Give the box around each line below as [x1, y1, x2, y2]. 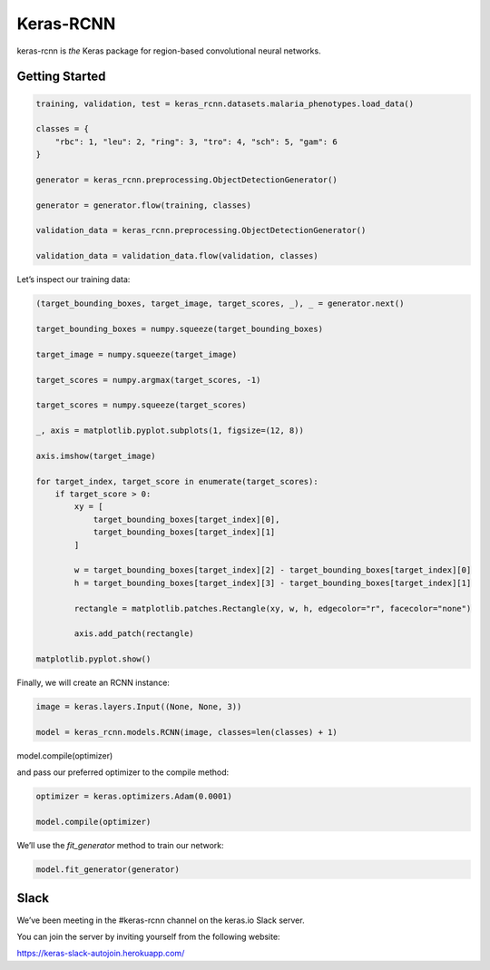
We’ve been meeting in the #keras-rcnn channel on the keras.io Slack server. [16, 915, 305, 926]
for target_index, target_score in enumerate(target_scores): [35, 476, 318, 486]
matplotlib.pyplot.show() [35, 654, 152, 664]
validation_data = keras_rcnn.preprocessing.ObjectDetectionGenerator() [35, 225, 367, 236]
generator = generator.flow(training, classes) [35, 200, 251, 211]
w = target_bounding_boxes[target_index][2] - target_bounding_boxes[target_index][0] [73, 565, 472, 575]
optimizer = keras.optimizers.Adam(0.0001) [35, 791, 233, 802]
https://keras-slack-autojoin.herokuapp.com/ [16, 948, 185, 959]
